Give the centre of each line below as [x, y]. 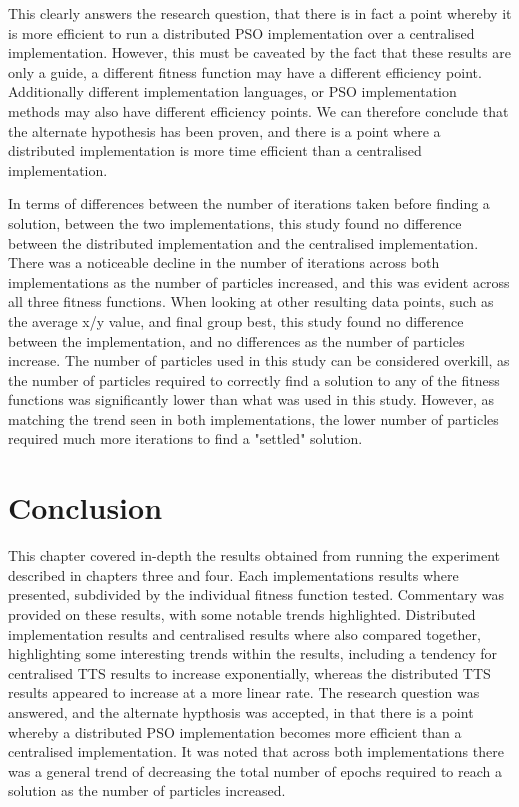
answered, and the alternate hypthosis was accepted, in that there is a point [241, 711]
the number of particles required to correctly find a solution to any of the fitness [254, 379]
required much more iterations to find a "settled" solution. [185, 438]
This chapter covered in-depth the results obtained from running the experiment [254, 555]
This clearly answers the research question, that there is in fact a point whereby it [260, 13]
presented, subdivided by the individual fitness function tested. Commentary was [256, 594]
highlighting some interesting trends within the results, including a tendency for [253, 653]
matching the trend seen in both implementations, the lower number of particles [253, 418]
